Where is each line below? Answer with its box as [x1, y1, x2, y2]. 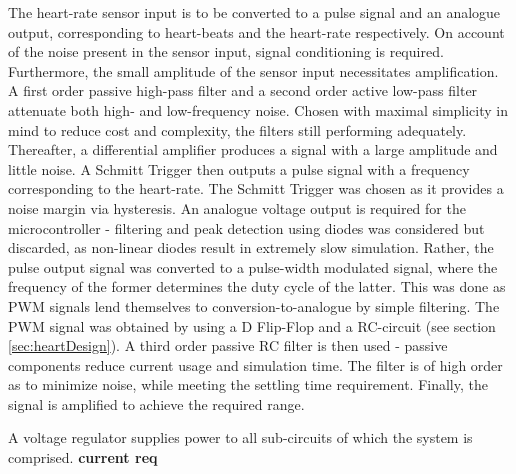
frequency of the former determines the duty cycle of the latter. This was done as [8, 276, 506, 297]
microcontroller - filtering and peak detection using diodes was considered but [8, 217, 485, 238]
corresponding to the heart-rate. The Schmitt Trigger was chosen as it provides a [8, 178, 504, 199]
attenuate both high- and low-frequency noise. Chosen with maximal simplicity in [8, 99, 509, 120]
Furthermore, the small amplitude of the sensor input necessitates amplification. [8, 60, 499, 81]
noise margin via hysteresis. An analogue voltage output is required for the [8, 197, 466, 218]
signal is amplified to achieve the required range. [8, 393, 305, 414]
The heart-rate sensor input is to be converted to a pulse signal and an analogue [8, 2, 501, 22]
